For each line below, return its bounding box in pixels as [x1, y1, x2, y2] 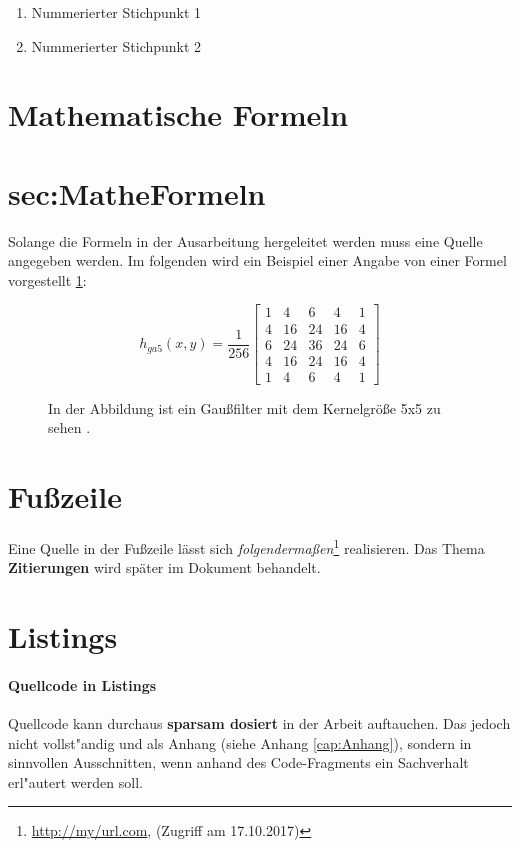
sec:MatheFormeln [8, 172, 266, 213]
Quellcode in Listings [8, 674, 157, 695]
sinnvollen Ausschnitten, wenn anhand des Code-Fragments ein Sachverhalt [8, 752, 469, 773]
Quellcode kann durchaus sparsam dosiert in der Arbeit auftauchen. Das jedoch [8, 712, 511, 733]
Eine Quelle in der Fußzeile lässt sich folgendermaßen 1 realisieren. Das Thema [8, 534, 485, 558]
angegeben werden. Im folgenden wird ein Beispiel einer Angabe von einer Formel [8, 250, 507, 271]
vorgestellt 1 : [8, 269, 87, 290]
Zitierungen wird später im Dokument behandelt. [8, 557, 321, 578]
